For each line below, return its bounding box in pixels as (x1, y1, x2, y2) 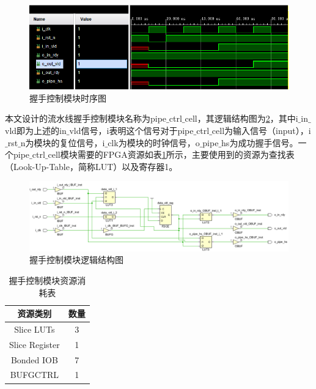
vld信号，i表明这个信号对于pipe (69, 124, 194, 137)
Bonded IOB (10, 353, 58, 366)
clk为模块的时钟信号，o (108, 136, 200, 149)
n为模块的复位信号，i (20, 136, 105, 149)
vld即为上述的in (5, 124, 67, 137)
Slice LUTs (14, 322, 55, 335)
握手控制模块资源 (9, 273, 78, 286)
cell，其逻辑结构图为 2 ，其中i (185, 112, 298, 125)
